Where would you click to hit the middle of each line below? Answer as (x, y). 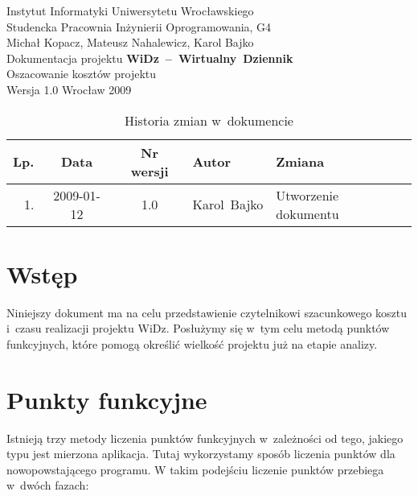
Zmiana (300, 162)
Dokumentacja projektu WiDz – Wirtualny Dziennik (150, 58)
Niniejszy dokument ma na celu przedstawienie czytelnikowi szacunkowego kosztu (207, 312)
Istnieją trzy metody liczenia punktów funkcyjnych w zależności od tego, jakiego (205, 438)
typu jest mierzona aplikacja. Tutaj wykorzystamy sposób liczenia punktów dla (201, 454)
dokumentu (307, 213)
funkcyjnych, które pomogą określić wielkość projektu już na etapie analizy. (192, 343)
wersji (150, 171)
